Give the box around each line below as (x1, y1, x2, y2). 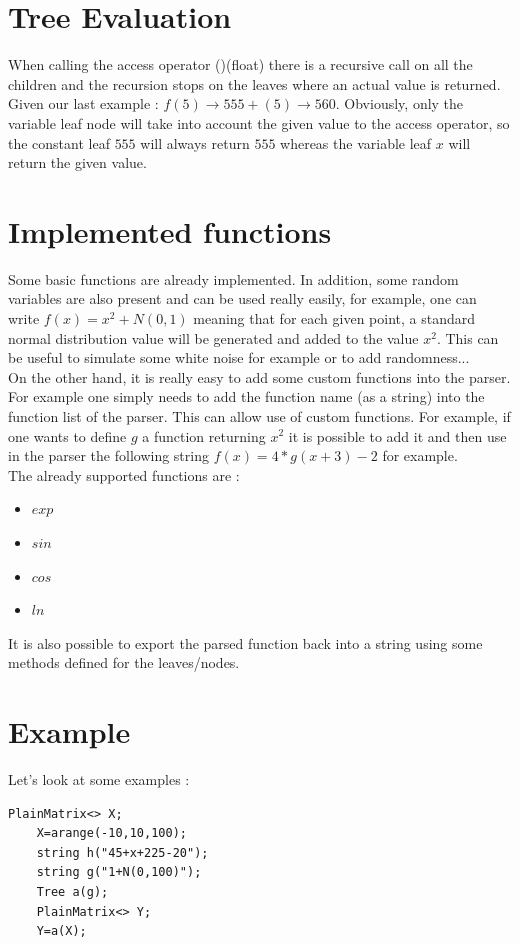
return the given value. (8, 152, 147, 173)
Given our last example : (8, 93, 159, 114)
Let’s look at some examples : (8, 769, 190, 790)
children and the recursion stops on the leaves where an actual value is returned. (8, 73, 501, 94)
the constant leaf (8, 132, 110, 153)
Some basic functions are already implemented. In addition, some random (8, 268, 459, 289)
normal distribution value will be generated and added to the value (8, 327, 419, 348)
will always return (140, 132, 250, 153)
